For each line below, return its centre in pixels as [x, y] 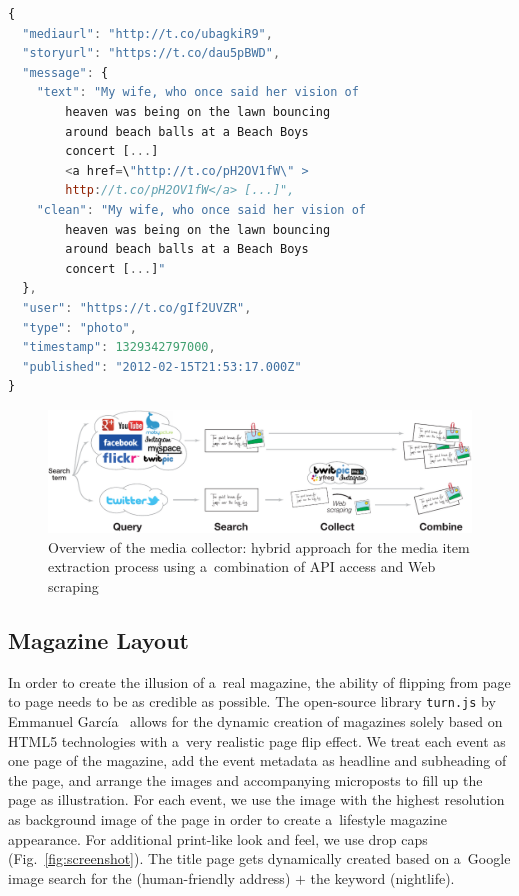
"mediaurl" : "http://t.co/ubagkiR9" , [147, 33]
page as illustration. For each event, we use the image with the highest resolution [256, 799]
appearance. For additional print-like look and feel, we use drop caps [218, 838]
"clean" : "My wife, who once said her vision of [201, 209]
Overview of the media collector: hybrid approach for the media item [259, 546]
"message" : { [65, 72]
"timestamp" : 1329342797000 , [119, 347]
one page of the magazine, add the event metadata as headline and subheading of [257, 760]
